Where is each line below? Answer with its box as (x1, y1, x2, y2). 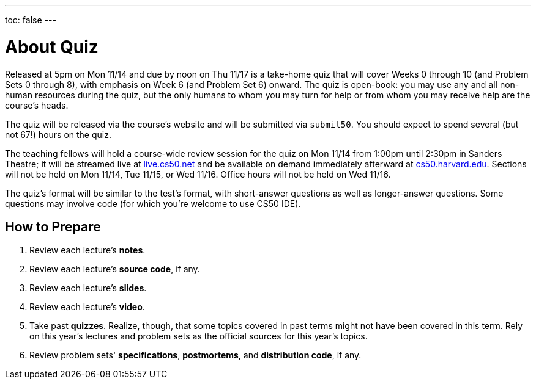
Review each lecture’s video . (29, 302, 145, 313)
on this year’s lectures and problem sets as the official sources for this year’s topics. (29, 331, 368, 342)
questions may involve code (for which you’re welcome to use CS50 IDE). (5, 198, 301, 209)
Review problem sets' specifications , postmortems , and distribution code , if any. (29, 350, 362, 361)
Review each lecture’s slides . (29, 283, 147, 294)
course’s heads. (5, 100, 69, 110)
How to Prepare (5, 219, 101, 234)
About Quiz (5, 36, 99, 57)
